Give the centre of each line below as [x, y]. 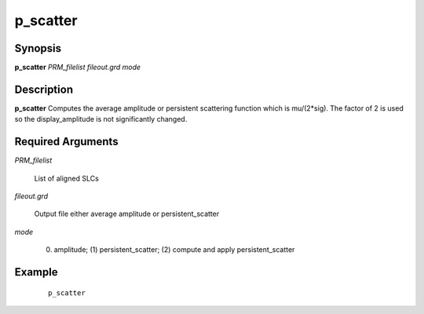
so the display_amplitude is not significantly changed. [101, 119]
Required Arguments [66, 142]
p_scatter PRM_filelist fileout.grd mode [78, 68]
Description [44, 89]
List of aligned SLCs [67, 178]
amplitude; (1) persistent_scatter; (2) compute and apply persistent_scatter [174, 250]
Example [36, 272]
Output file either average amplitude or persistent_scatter [127, 214]
